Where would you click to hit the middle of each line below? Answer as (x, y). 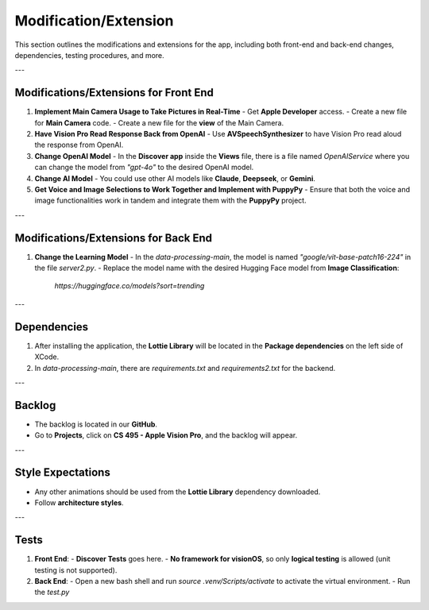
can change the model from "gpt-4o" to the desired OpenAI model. (144, 168)
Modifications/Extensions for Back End (114, 238)
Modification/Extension (94, 21)
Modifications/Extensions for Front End (114, 93)
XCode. (47, 357)
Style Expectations (62, 473)
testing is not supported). (76, 570)
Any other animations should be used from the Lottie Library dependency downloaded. (178, 492)
